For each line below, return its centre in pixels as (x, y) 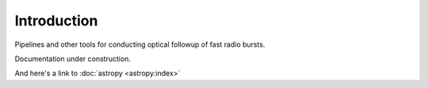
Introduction (56, 21)
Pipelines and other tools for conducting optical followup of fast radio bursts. (140, 44)
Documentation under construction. (73, 59)
